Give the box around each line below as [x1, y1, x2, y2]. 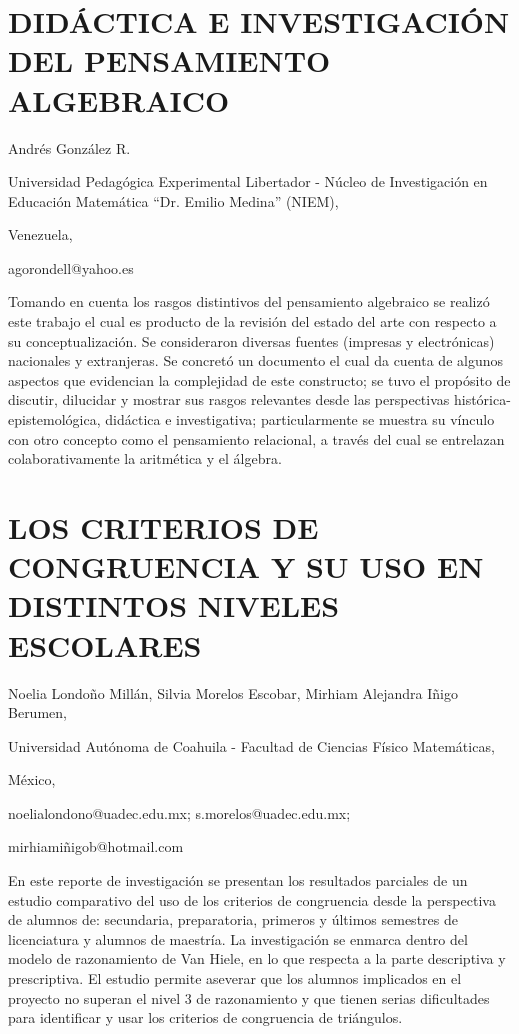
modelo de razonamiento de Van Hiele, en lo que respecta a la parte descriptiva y [8, 948, 506, 969]
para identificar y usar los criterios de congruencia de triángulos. [8, 1007, 403, 1028]
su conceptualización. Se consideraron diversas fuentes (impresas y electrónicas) [8, 330, 495, 351]
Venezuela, [8, 224, 73, 245]
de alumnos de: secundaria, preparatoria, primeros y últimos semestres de [8, 909, 458, 930]
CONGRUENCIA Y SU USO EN [8, 546, 484, 587]
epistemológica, [8, 409, 101, 430]
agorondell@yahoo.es [8, 257, 134, 278]
